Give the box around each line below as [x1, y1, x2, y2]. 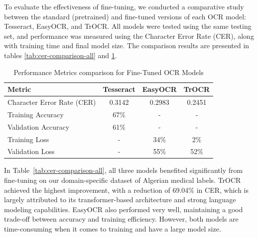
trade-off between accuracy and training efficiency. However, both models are [4, 214, 239, 224]
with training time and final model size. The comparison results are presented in [4, 40, 250, 51]
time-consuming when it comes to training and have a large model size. [4, 224, 221, 234]
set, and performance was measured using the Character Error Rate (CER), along [4, 30, 254, 41]
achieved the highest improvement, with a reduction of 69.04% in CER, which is [4, 184, 249, 195]
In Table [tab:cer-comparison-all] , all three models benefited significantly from [4, 165, 243, 175]
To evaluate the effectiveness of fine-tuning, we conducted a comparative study [4, 1, 244, 11]
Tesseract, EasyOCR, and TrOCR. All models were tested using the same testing [4, 21, 252, 31]
